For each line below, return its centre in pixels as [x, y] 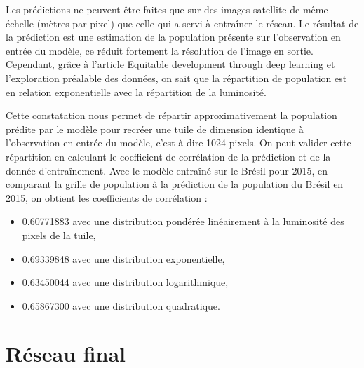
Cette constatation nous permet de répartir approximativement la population [171, 115]
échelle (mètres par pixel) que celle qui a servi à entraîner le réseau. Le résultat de [182, 23]
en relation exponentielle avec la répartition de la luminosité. [136, 91]
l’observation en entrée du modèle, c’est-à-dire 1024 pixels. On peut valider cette [178, 143]
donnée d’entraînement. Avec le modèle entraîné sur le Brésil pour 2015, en [167, 170]
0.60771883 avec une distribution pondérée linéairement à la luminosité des [183, 221]
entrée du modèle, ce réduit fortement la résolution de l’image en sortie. [160, 50]
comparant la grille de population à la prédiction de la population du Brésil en [175, 184]
